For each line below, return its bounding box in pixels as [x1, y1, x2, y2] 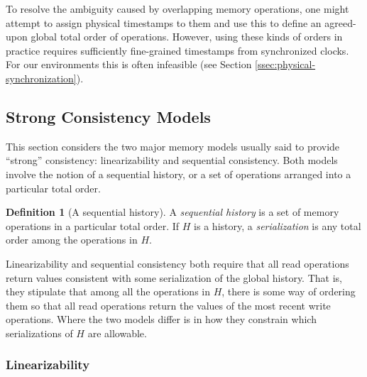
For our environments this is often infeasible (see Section [6, 57, 252, 72]
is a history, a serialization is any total [194, 218, 361, 233]
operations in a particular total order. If [6, 218, 180, 233]
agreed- [324, 15, 356, 30]
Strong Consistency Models [6, 105, 211, 127]
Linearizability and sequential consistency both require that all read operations [6, 256, 349, 271]
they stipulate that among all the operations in [6, 284, 210, 299]
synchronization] [6, 70, 77, 85]
